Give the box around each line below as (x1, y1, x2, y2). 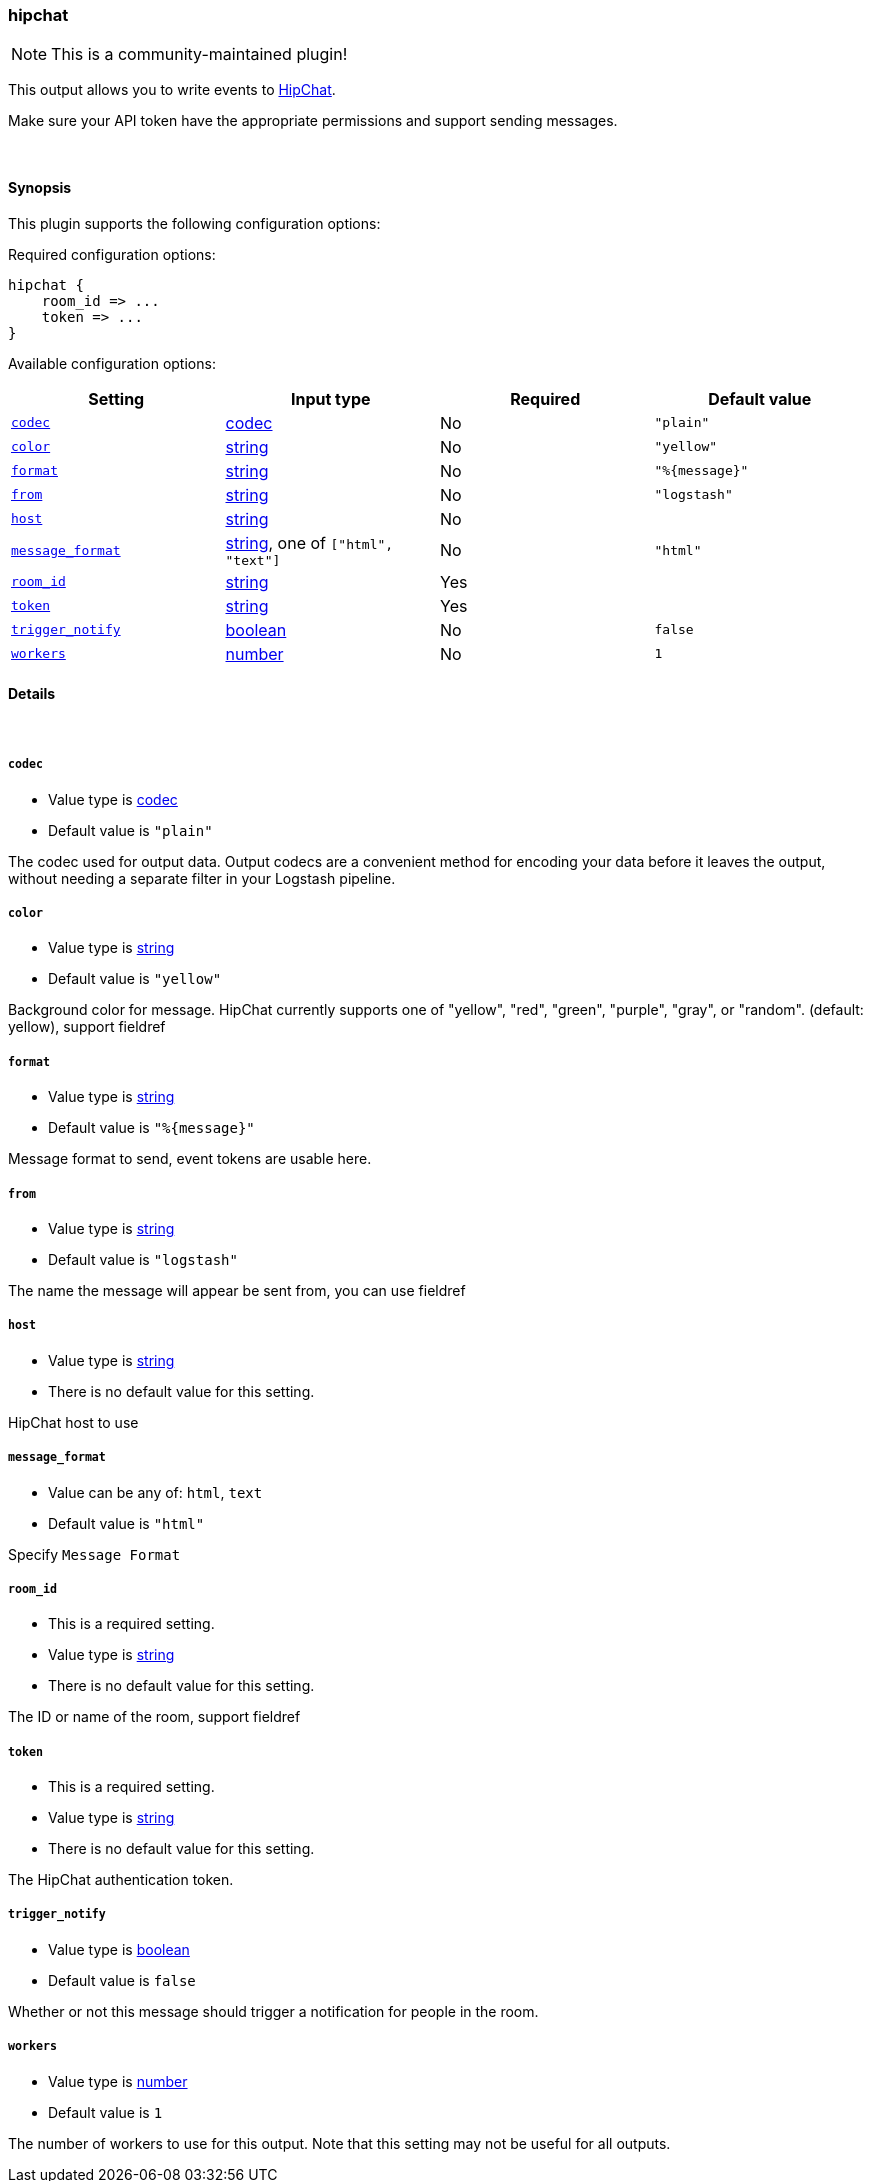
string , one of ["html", (225, 532, 394, 553)
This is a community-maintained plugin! (51, 44, 348, 65)
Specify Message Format (8, 1545, 181, 1563)
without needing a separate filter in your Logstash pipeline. (8, 869, 396, 887)
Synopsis (8, 178, 72, 196)
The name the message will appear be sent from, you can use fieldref (8, 1281, 466, 1299)
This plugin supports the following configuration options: (8, 214, 381, 232)
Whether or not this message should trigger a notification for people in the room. (8, 2002, 539, 2020)
